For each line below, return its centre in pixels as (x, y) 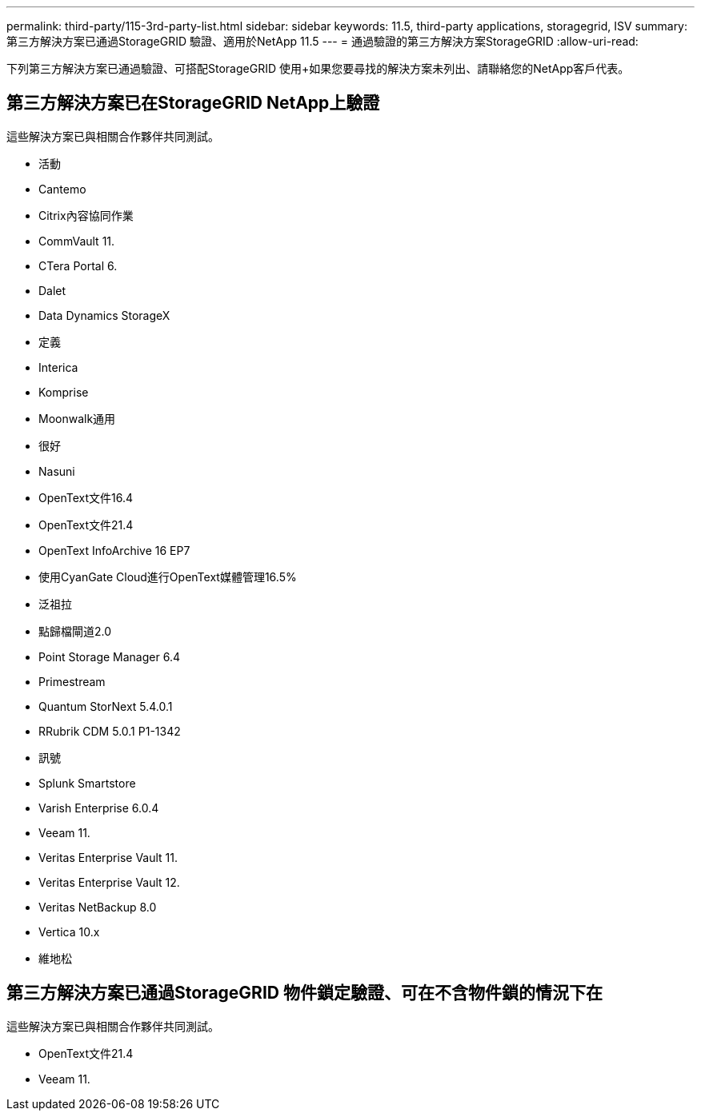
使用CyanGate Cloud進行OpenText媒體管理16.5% (168, 576)
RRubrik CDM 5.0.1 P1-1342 (110, 731)
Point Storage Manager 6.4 (109, 656)
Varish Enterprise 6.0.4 (99, 808)
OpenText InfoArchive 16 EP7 (114, 550)
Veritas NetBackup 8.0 (98, 907)
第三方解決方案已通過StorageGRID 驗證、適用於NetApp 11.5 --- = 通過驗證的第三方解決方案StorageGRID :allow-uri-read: (322, 41)
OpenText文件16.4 (86, 497)
